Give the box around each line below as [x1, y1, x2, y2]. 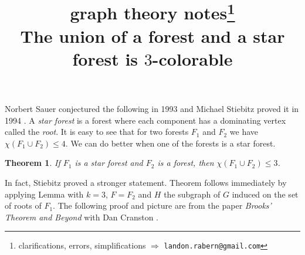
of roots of [5, 199, 42, 212]
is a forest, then [157, 157, 214, 169]
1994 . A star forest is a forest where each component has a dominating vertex [5, 114, 286, 126]
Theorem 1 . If [5, 157, 60, 169]
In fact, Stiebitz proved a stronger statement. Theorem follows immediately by [5, 176, 287, 189]
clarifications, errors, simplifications [18, 239, 146, 251]
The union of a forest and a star [20, 23, 285, 47]
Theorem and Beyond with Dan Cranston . [5, 210, 159, 223]
